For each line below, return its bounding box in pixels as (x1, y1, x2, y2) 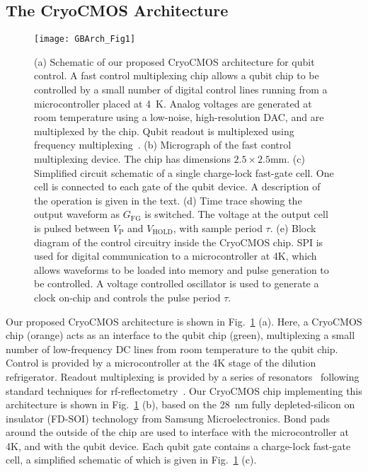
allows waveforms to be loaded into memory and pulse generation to (34, 262, 329, 277)
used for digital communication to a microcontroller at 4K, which (34, 248, 317, 263)
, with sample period (173, 220, 263, 235)
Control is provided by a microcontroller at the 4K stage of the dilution (6, 355, 316, 370)
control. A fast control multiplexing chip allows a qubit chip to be (34, 68, 319, 83)
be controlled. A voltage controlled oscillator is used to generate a (34, 276, 319, 291)
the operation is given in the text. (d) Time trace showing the (34, 192, 302, 207)
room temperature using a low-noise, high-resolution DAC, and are (34, 110, 324, 125)
